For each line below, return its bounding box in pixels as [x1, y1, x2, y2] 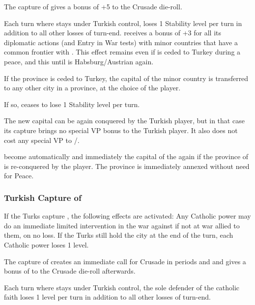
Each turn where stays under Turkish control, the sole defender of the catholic [4, 282, 240, 292]
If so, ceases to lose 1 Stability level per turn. [4, 99, 140, 109]
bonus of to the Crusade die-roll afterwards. [4, 266, 136, 276]
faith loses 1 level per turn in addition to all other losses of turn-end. [4, 292, 211, 302]
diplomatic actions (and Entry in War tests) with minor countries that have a [4, 37, 238, 47]
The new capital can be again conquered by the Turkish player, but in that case [4, 115, 245, 126]
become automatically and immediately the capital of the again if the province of [4, 151, 249, 162]
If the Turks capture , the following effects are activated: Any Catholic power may [4, 211, 251, 221]
